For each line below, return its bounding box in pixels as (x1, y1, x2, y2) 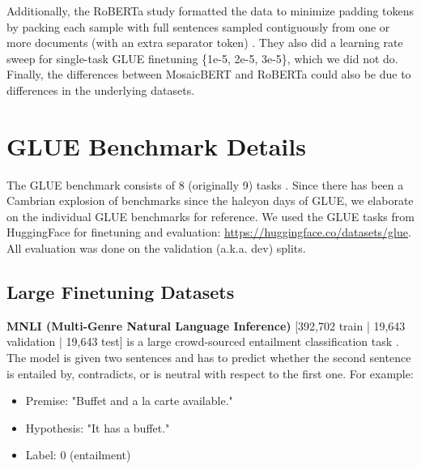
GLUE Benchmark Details (6, 129, 306, 162)
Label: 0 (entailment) (25, 446, 131, 463)
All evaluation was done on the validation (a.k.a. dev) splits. (6, 240, 306, 257)
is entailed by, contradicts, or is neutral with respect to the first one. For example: (6, 365, 414, 382)
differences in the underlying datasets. (6, 81, 195, 98)
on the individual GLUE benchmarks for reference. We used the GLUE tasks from (6, 207, 415, 224)
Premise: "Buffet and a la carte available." (25, 392, 233, 409)
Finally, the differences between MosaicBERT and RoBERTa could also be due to (6, 66, 411, 83)
